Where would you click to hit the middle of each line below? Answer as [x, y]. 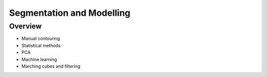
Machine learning [39, 59]
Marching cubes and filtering [51, 66]
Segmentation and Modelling [70, 13]
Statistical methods [41, 45]
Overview [25, 26]
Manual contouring [41, 38]
